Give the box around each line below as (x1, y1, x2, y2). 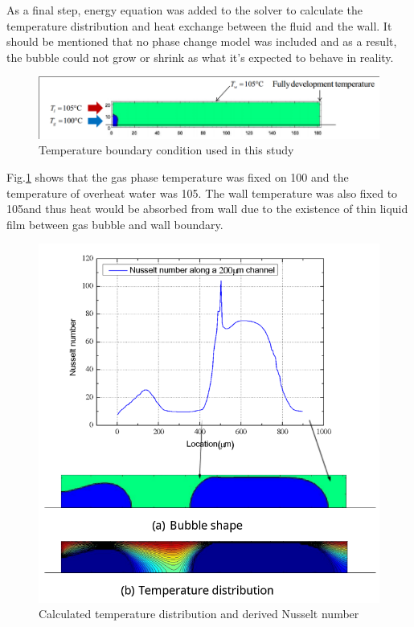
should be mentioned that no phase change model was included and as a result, (6, 33, 397, 50)
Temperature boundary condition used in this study (39, 141, 294, 158)
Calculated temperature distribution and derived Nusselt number (39, 605, 359, 622)
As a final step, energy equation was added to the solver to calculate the (6, 2, 363, 18)
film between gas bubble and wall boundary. (6, 215, 223, 232)
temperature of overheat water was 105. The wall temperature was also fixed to (6, 184, 398, 201)
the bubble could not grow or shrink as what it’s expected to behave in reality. (6, 48, 394, 65)
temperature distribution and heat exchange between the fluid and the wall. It (6, 17, 392, 34)
